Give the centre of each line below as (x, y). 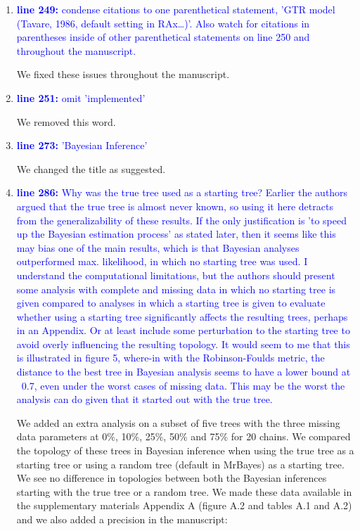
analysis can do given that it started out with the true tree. (144, 399)
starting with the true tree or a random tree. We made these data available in (184, 491)
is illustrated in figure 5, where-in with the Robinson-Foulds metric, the (171, 358)
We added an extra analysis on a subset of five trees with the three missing (178, 422)
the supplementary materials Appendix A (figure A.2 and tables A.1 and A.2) (184, 505)
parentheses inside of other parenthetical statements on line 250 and (163, 37)
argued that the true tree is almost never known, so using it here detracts (175, 206)
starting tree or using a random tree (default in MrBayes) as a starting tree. (180, 464)
